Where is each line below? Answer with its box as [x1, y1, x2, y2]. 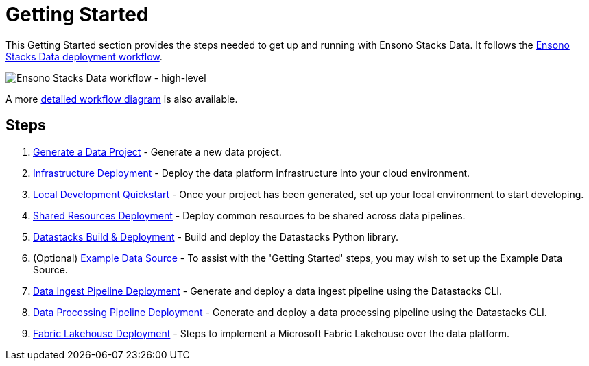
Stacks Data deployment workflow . [5, 50, 163, 62]
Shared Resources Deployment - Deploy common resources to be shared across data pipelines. [33, 209, 466, 221]
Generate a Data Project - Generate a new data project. [33, 145, 282, 158]
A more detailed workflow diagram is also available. [5, 93, 238, 105]
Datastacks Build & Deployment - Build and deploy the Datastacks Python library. [33, 230, 398, 243]
